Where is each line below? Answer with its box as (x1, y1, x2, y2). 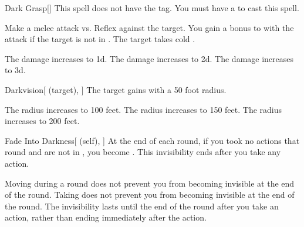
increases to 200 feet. (5, 115, 80, 127)
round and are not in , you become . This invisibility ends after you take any (5, 146, 281, 158)
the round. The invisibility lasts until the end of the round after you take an (5, 200, 279, 212)
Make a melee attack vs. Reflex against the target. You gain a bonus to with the (5, 21, 294, 33)
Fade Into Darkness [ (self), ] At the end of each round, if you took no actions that (5, 134, 300, 146)
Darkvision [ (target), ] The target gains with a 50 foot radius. (5, 83, 227, 95)
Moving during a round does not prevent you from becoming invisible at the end (5, 177, 295, 189)
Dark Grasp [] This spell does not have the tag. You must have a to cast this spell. (5, 2, 299, 13)
